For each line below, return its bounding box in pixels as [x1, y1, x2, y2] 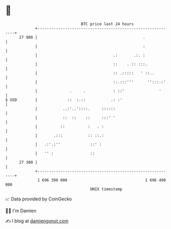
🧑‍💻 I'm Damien [5, 208, 37, 214]
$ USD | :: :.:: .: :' [5, 97, 123, 103]
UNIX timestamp [90, 186, 123, 192]
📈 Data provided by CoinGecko [5, 196, 72, 202]
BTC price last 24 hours [81, 21, 134, 27]
